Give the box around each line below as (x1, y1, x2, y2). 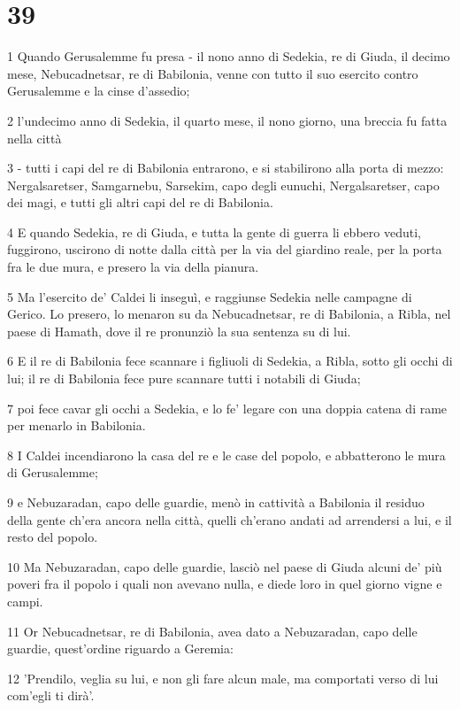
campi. (7, 591, 43, 610)
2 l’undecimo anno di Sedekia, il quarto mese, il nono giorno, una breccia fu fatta (7, 111, 448, 129)
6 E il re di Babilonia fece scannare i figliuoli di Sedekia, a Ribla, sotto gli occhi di (7, 351, 453, 370)
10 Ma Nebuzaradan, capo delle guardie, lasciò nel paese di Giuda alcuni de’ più (7, 557, 442, 575)
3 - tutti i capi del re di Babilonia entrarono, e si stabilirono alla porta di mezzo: (7, 158, 444, 177)
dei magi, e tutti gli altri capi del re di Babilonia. (7, 193, 273, 212)
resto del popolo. (7, 528, 98, 546)
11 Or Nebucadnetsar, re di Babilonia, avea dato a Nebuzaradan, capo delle (7, 621, 418, 640)
